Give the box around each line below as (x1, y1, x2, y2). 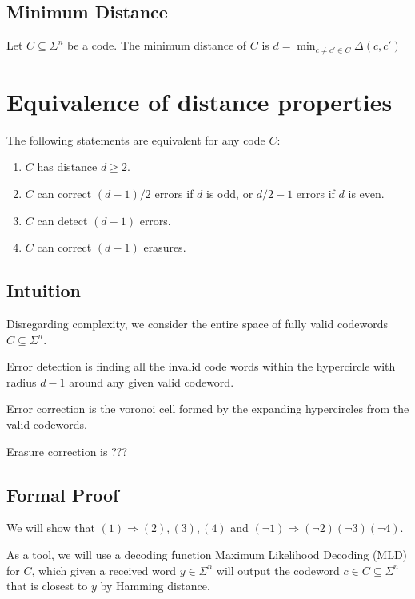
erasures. (143, 239, 186, 256)
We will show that (6, 519, 95, 536)
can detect (37, 212, 88, 228)
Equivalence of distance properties (6, 85, 393, 117)
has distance (37, 158, 98, 175)
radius (6, 373, 37, 390)
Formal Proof (6, 482, 119, 506)
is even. (348, 184, 385, 201)
